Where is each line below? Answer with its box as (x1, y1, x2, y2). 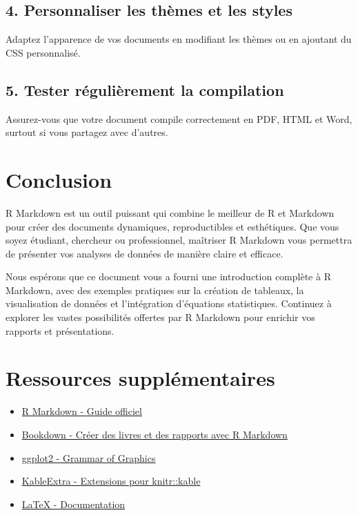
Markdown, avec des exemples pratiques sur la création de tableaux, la (6, 282, 304, 297)
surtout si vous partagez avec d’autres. (6, 125, 168, 139)
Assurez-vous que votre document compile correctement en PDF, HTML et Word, (6, 111, 352, 126)
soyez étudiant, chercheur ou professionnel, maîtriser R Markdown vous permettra (6, 233, 352, 247)
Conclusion (6, 165, 112, 193)
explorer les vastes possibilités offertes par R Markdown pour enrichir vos (6, 310, 315, 324)
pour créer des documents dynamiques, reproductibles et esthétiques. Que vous (6, 219, 339, 233)
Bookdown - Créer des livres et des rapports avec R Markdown (21, 427, 288, 441)
